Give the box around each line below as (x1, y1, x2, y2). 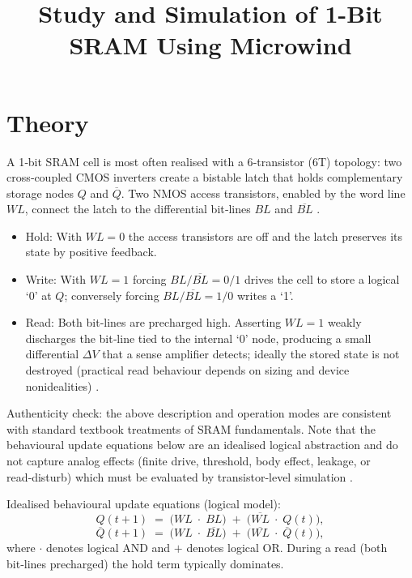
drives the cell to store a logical (244, 271, 400, 288)
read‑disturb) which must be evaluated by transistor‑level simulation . (6, 468, 353, 485)
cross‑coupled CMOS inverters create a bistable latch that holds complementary (6, 169, 403, 186)
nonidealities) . (25, 377, 100, 394)
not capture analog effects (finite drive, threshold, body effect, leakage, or (6, 452, 371, 469)
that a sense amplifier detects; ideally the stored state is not (102, 345, 400, 362)
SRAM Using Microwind (69, 28, 352, 62)
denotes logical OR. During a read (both (186, 539, 388, 556)
